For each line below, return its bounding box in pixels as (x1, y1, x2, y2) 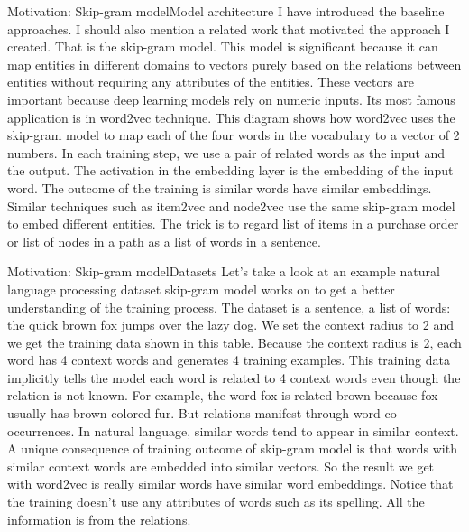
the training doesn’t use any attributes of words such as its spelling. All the (7, 492, 425, 511)
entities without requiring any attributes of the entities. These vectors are (7, 72, 414, 91)
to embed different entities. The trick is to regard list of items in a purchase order (7, 214, 459, 233)
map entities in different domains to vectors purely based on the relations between (7, 54, 462, 73)
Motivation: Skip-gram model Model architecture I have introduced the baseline (7, 2, 445, 20)
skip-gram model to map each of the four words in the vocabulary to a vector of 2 (7, 126, 460, 145)
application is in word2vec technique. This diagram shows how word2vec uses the (7, 107, 455, 126)
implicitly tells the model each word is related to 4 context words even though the (7, 368, 461, 387)
